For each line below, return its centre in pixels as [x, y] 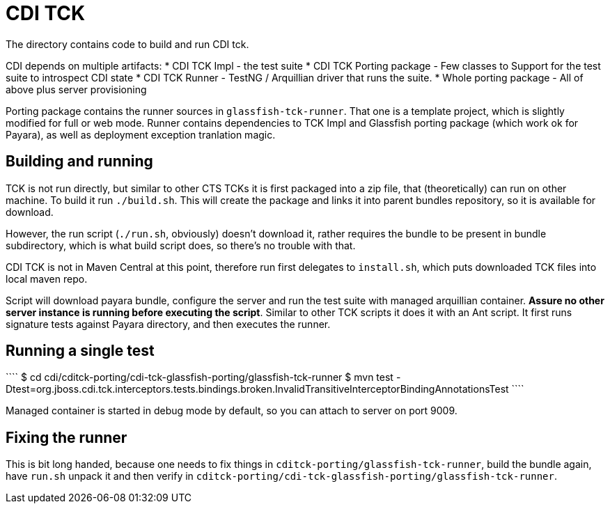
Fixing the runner [67, 437]
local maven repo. [47, 279]
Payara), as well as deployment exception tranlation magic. [141, 134]
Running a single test [80, 351]
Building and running [79, 162]
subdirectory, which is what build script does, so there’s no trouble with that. [181, 245]
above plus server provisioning [76, 89]
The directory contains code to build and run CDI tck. [127, 44]
